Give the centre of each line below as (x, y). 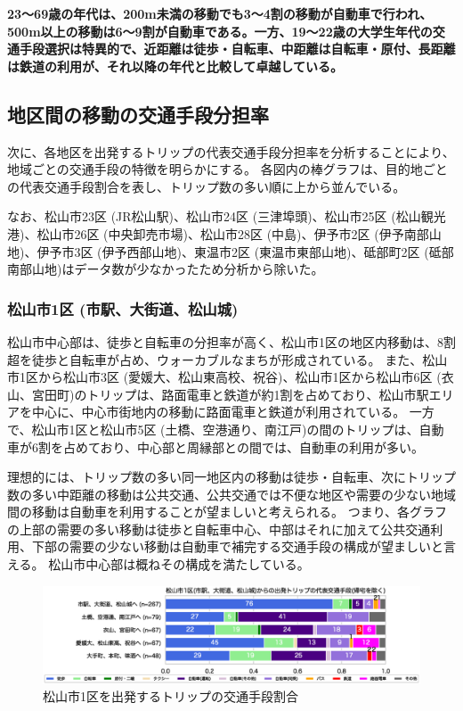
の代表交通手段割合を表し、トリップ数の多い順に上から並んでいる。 (207, 186)
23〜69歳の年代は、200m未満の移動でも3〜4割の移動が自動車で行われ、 (220, 13)
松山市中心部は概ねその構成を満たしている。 (179, 564)
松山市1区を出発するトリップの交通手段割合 (171, 696)
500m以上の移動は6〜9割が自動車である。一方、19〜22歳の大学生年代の (220, 31)
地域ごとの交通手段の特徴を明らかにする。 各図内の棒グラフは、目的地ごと (227, 169)
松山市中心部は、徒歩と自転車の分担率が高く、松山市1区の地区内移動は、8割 (231, 341)
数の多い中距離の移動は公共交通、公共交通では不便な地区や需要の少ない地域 (231, 494)
